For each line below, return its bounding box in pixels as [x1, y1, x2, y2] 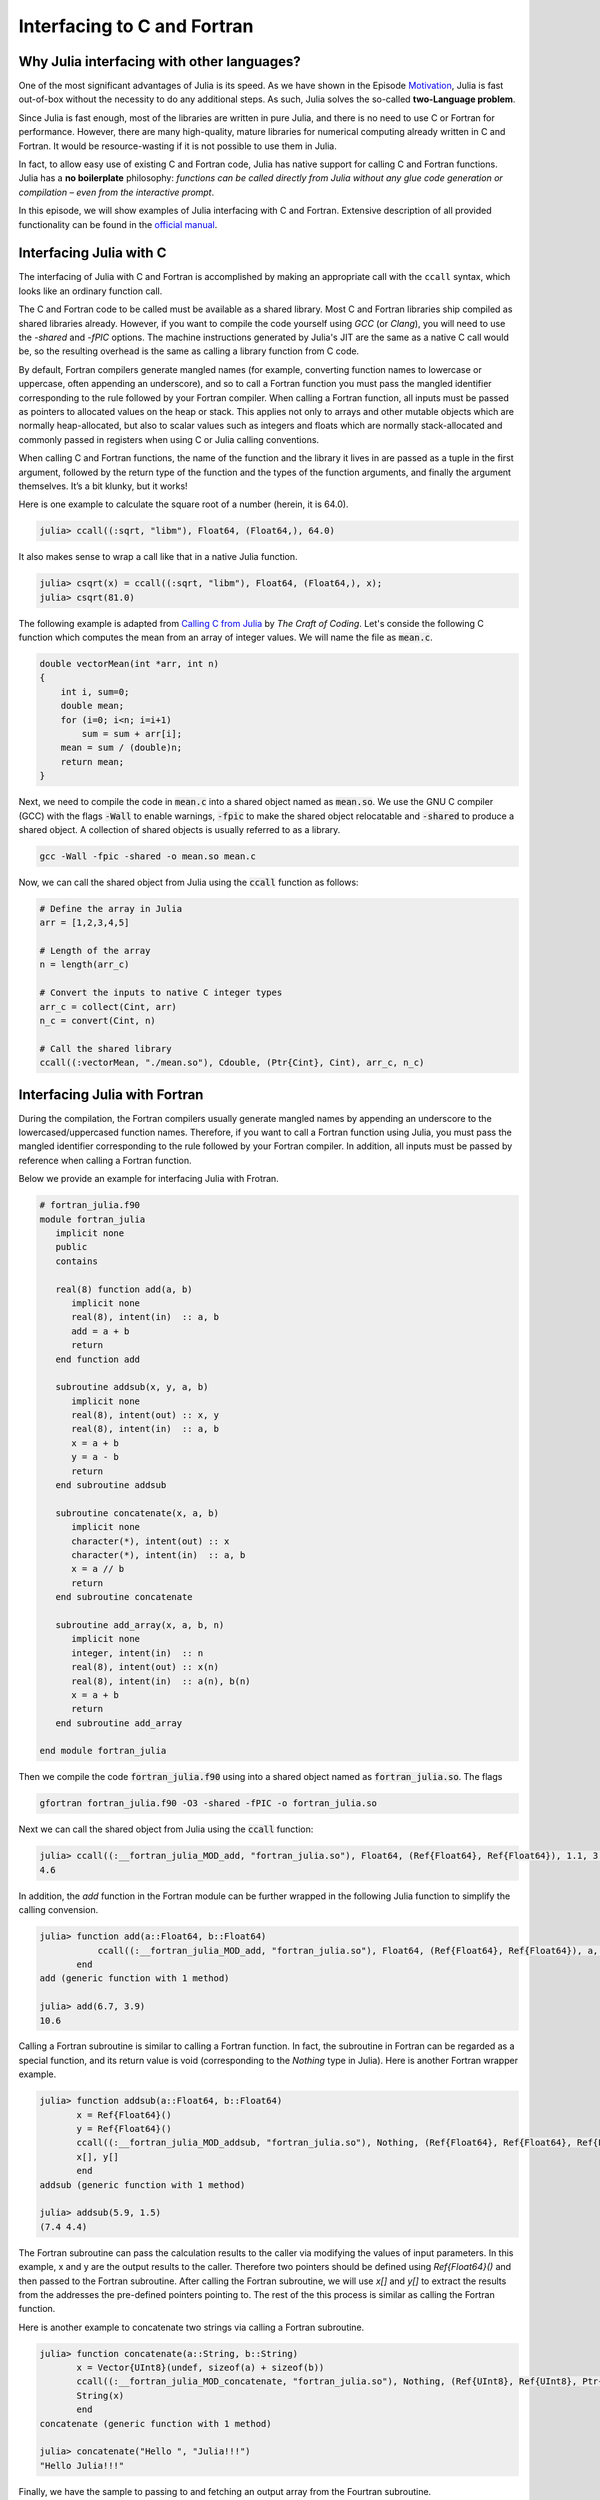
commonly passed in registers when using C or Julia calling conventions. [18, 433, 320, 445]
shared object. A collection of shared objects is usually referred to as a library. [18, 823, 341, 835]
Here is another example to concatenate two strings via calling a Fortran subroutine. [18, 2321, 365, 2333]
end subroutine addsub [55, 1480, 167, 1491]
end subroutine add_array [55, 1717, 183, 1729]
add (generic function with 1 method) [39, 1973, 230, 1984]
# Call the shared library [39, 1043, 172, 1054]
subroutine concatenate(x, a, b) [55, 1507, 220, 1519]
